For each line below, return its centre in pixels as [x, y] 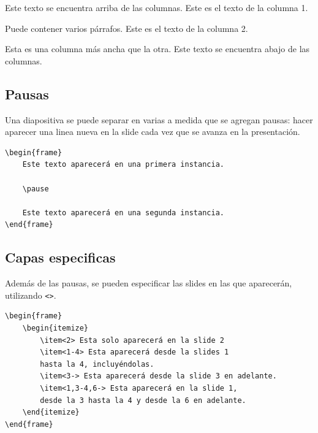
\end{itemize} [51, 412]
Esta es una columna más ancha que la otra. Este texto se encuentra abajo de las [157, 49]
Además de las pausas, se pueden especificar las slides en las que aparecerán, [149, 283]
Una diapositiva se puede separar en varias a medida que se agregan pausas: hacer [159, 119]
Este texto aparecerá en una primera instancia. [123, 165]
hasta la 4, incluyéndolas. [97, 364]
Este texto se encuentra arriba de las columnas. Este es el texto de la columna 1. [157, 7]
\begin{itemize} [55, 328]
